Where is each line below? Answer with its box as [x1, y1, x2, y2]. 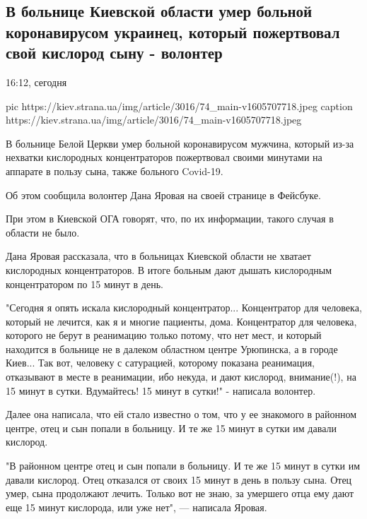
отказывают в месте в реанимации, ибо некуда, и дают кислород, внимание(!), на [6, 369, 356, 384]
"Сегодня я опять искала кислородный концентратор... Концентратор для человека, [6, 300, 362, 315]
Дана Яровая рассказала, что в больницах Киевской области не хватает [6, 249, 311, 263]
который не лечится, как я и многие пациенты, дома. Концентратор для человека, [6, 314, 357, 328]
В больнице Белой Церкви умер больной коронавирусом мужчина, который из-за [6, 136, 354, 150]
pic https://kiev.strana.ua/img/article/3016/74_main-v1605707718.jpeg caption [6, 98, 353, 113]
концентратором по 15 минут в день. [6, 276, 163, 291]
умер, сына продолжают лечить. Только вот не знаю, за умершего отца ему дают [6, 486, 354, 501]
